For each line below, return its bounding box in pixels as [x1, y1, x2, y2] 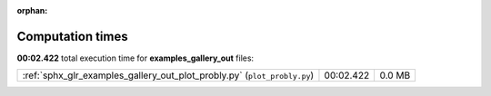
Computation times [16, 28, 128, 44]
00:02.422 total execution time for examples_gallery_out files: [16, 53, 255, 63]
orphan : [16, 5, 48, 15]
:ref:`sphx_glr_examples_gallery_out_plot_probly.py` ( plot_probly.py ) [22, 69, 315, 82]
